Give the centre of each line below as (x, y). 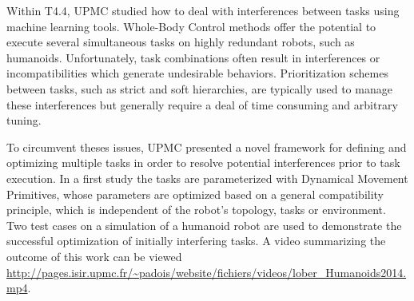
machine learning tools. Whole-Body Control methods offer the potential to (191, 26)
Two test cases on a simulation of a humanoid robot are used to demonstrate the (204, 225)
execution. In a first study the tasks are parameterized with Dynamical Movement (207, 178)
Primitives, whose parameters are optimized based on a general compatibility (195, 194)
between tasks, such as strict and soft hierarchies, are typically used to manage (199, 88)
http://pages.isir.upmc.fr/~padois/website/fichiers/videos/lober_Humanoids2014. (207, 272)
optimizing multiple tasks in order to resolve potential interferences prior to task (203, 162)
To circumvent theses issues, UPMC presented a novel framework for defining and (207, 147)
